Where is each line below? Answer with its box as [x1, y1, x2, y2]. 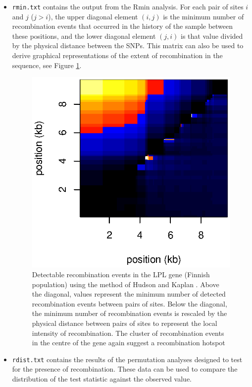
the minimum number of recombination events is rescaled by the [32, 308, 227, 318]
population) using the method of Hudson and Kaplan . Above [32, 279, 219, 289]
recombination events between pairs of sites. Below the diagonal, [32, 298, 227, 309]
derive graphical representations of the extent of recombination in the [12, 50, 223, 61]
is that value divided [181, 30, 243, 41]
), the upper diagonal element [48, 11, 138, 21]
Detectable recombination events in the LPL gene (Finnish [32, 269, 210, 279]
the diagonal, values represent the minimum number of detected [32, 289, 226, 299]
